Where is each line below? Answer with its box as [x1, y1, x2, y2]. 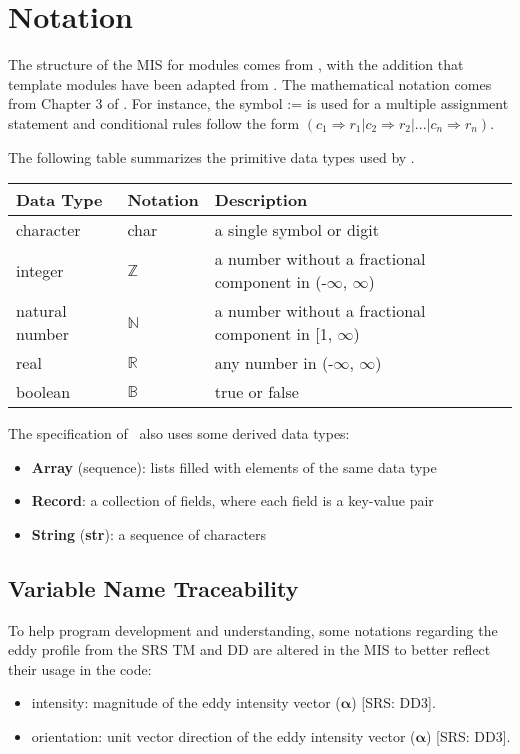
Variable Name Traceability [8, 572, 299, 603]
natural [16, 299, 67, 323]
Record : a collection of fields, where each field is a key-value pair [31, 490, 434, 511]
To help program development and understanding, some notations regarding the [8, 619, 498, 640]
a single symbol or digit [214, 218, 379, 242]
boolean [16, 380, 71, 404]
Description [214, 188, 308, 212]
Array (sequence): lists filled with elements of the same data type [31, 456, 437, 477]
